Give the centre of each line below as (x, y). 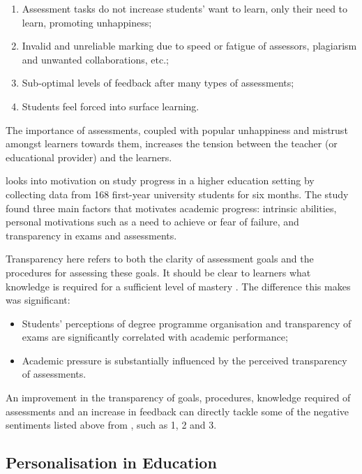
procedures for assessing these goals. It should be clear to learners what (158, 272)
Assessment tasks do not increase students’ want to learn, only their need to (185, 8)
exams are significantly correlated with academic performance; (155, 337)
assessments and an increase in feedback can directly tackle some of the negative (178, 411)
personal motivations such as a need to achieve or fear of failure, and (152, 222)
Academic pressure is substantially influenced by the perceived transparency (184, 360)
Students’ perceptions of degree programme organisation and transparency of (187, 323)
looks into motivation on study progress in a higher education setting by (160, 180)
